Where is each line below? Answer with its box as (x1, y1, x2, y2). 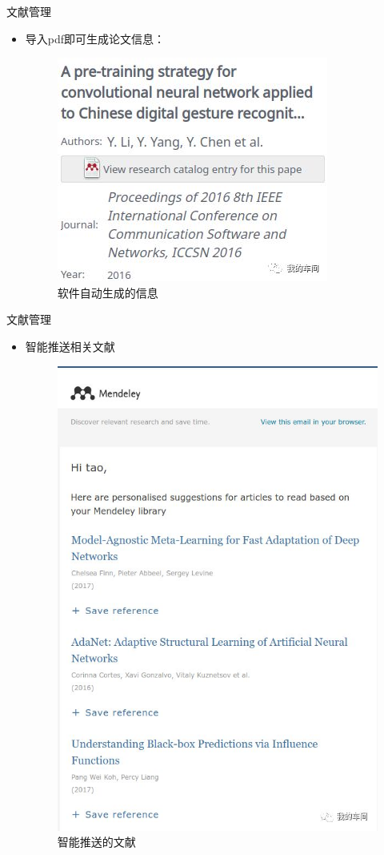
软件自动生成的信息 (57, 284, 158, 300)
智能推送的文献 (57, 833, 136, 850)
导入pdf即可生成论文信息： (25, 30, 166, 46)
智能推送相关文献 (25, 337, 115, 354)
